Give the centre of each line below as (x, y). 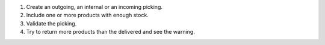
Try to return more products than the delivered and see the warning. (110, 32)
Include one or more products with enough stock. (87, 15)
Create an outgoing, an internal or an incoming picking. (94, 7)
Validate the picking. (51, 23)
